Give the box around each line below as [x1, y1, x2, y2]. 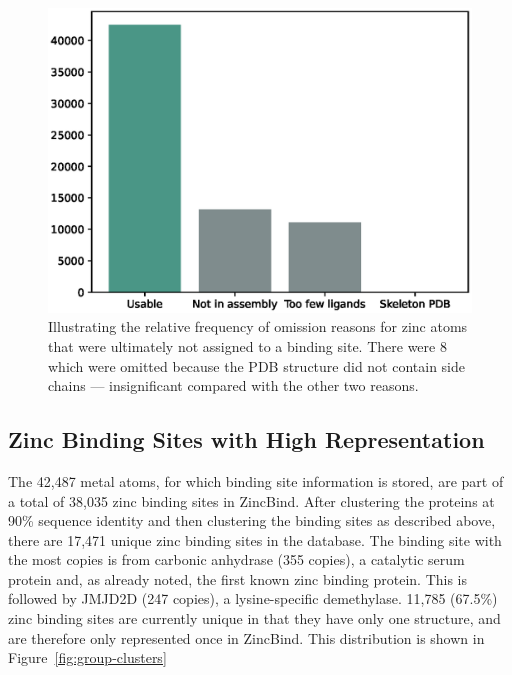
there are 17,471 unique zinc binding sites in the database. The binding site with [8, 529, 502, 550]
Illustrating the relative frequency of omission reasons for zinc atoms [48, 316, 468, 337]
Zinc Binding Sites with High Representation [8, 424, 485, 455]
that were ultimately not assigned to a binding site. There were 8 [48, 335, 447, 356]
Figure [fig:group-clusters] [8, 647, 167, 668]
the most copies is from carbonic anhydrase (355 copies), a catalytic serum [8, 549, 465, 570]
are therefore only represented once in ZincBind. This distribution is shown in [8, 627, 485, 648]
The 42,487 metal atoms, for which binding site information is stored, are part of [8, 470, 504, 491]
